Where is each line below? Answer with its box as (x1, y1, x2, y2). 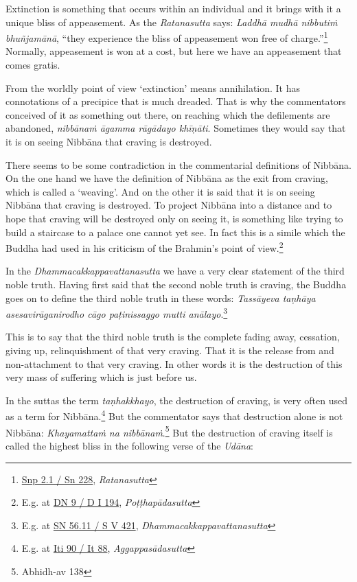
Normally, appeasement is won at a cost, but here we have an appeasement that (5, 44, 342, 58)
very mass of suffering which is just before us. (5, 370, 197, 384)
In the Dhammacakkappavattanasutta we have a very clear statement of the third (5, 264, 345, 278)
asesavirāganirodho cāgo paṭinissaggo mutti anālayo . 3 (5, 305, 228, 321)
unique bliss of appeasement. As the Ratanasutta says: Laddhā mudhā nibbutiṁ (5, 14, 338, 29)
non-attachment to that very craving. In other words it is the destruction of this (5, 356, 343, 371)
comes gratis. (5, 58, 60, 72)
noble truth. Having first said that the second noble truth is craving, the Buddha (5, 277, 347, 291)
